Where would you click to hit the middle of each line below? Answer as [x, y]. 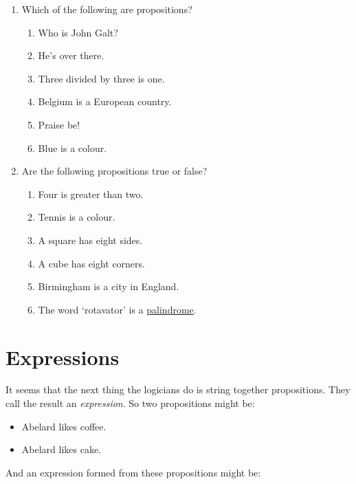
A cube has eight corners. [91, 263]
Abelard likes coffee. [64, 426]
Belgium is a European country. [105, 101]
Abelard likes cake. [62, 449]
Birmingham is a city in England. [109, 286]
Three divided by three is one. [101, 78]
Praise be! [59, 124]
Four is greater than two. [91, 194]
